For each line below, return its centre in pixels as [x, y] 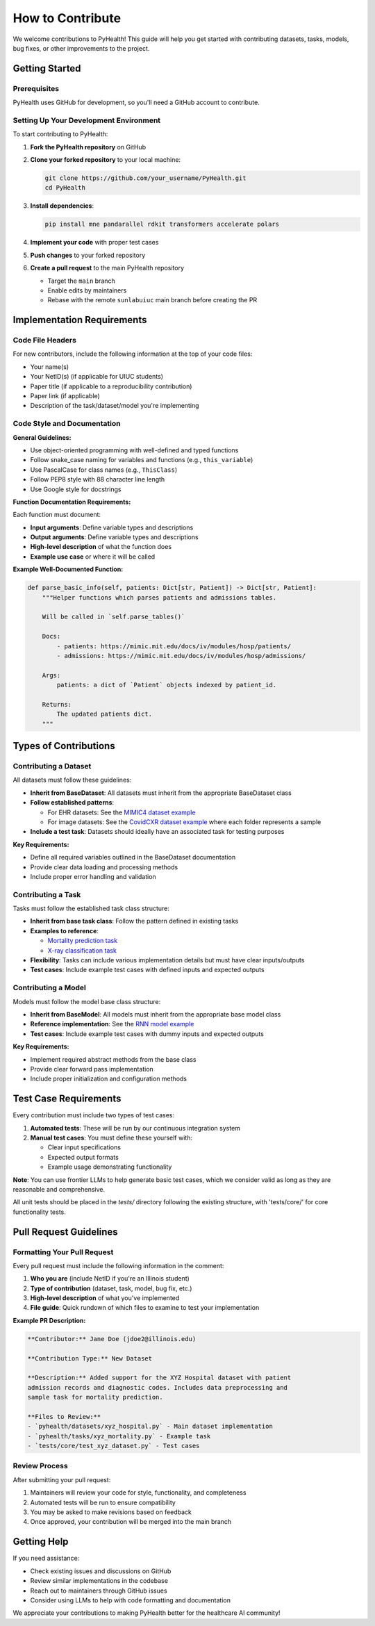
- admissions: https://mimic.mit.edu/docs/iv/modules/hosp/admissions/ [181, 656]
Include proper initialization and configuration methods [109, 1079]
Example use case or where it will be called [93, 557]
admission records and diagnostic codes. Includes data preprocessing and [158, 1387]
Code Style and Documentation [67, 424]
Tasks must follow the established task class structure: [91, 909]
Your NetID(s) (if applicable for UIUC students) [97, 377]
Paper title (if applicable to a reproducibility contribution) [111, 386]
